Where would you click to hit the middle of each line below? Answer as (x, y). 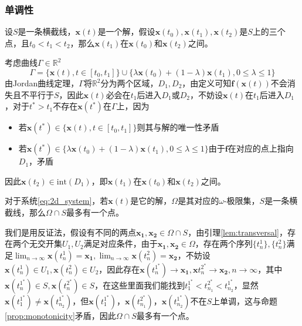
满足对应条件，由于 (121, 243)
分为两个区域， (129, 83)
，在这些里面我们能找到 (140, 285)
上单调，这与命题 (245, 300)
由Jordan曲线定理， (42, 83)
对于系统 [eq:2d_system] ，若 (57, 201)
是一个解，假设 (126, 31)
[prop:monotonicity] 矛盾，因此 (60, 315)
